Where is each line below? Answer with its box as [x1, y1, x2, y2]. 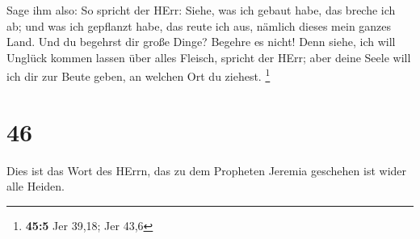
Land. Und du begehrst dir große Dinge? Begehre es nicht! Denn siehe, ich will [6, 33, 396, 50]
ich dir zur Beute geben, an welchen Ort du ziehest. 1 [6, 65, 271, 85]
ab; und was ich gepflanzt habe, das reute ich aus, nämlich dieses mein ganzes [6, 17, 392, 34]
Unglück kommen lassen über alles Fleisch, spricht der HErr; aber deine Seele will [6, 48, 411, 65]
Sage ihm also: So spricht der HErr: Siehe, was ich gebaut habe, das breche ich [6, 2, 396, 18]
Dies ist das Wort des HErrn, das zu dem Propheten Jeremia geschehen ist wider [6, 161, 407, 178]
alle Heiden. [6, 178, 65, 195]
